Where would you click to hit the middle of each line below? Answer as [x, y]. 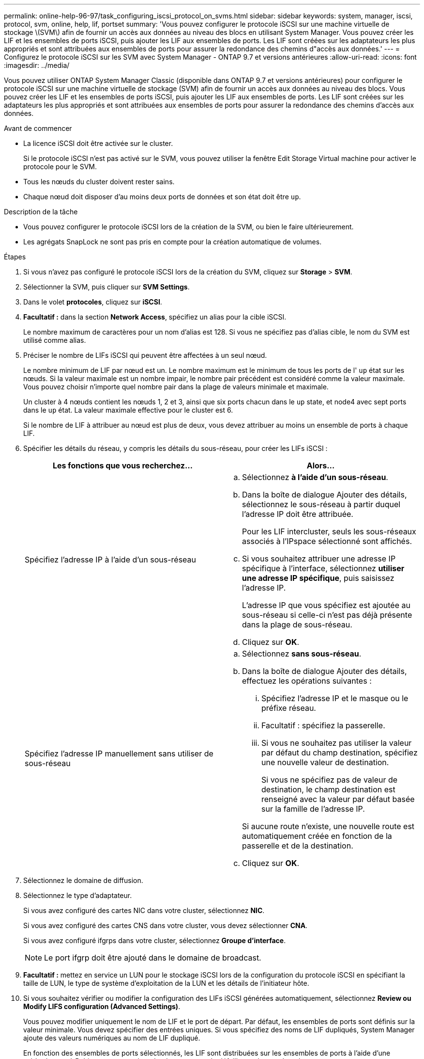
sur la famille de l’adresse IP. [313, 809]
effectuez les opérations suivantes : [307, 681]
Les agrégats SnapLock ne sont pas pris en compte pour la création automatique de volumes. [173, 242]
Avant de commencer [38, 128]
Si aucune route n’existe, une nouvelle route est [328, 826]
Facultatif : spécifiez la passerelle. [323, 725]
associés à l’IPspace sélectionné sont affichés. [327, 541]
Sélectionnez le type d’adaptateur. [78, 895]
